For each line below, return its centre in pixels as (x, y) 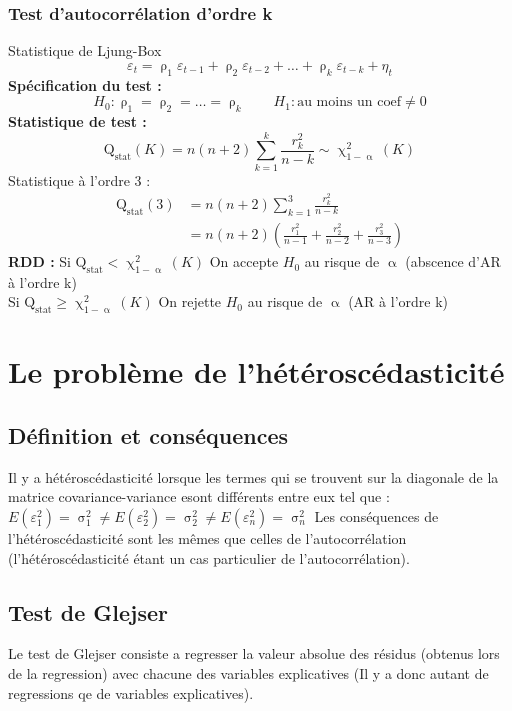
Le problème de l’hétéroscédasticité (256, 371)
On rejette (190, 301)
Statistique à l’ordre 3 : (79, 179)
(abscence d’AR (453, 261)
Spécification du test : (85, 84)
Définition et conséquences (148, 435)
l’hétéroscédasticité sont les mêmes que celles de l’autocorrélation (207, 538)
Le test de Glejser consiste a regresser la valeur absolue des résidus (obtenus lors (254, 653)
